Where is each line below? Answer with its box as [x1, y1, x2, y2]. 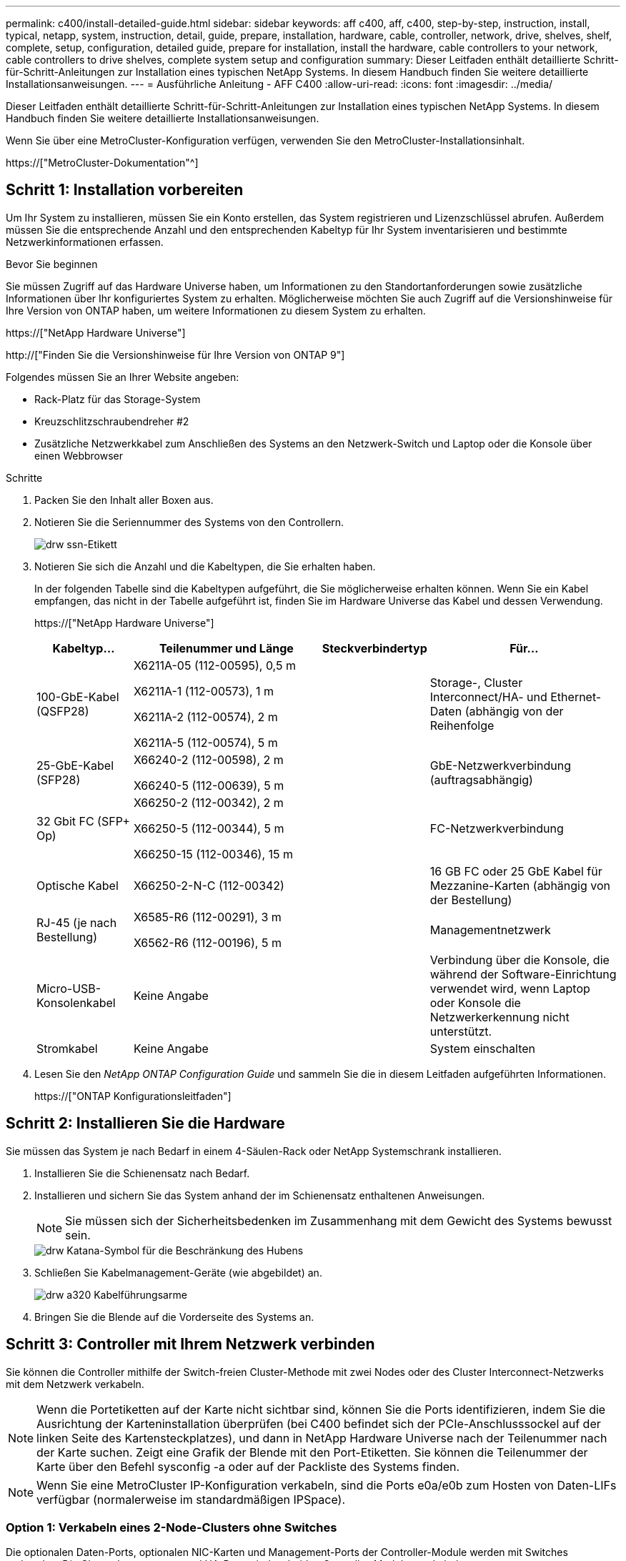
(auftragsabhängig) [429, 772, 533, 787]
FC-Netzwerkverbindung [429, 821, 564, 836]
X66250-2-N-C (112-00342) [133, 878, 284, 893]
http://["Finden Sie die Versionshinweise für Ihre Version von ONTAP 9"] [6, 348, 345, 361]
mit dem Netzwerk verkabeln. [6, 1377, 144, 1390]
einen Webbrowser [34, 449, 124, 462]
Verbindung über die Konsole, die [429, 952, 610, 967]
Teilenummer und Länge [159, 640, 294, 655]
